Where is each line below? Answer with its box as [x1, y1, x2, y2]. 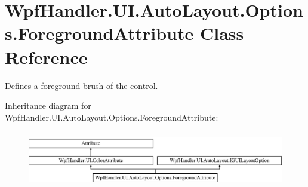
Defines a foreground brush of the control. [5, 79, 158, 91]
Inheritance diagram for [5, 99, 91, 112]
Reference [5, 44, 88, 69]
